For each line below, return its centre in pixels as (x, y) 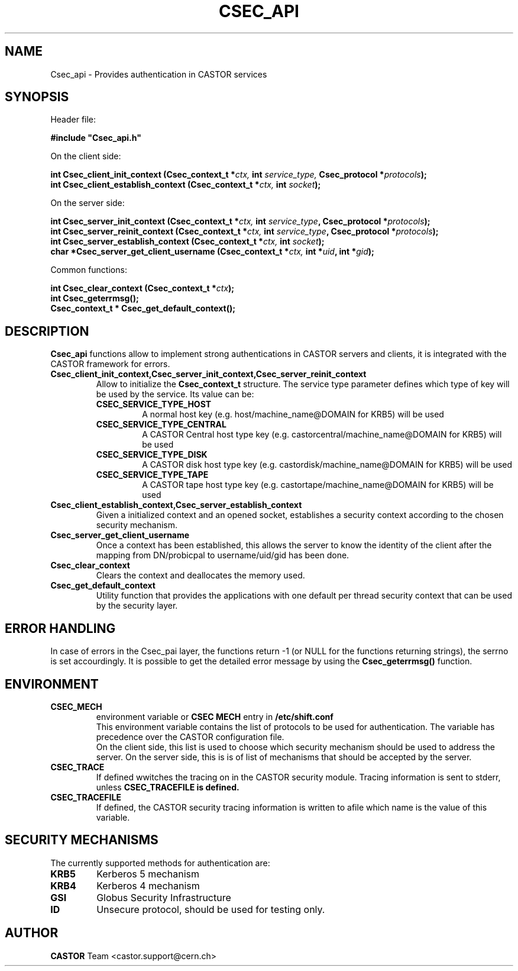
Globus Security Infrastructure (164, 897)
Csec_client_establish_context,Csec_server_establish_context (176, 505)
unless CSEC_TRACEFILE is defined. (168, 787)
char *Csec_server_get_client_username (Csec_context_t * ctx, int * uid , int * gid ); (212, 252)
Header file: (73, 120)
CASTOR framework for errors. (110, 364)
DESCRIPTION (47, 331)
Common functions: (89, 270)
